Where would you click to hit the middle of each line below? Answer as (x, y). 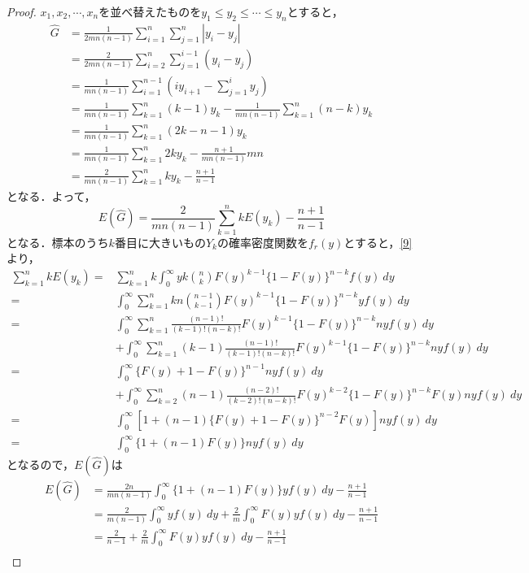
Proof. (22, 11)
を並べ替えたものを (150, 11)
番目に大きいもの (160, 242)
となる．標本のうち (58, 242)
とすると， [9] (378, 242)
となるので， (41, 464)
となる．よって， (51, 195)
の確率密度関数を (262, 242)
